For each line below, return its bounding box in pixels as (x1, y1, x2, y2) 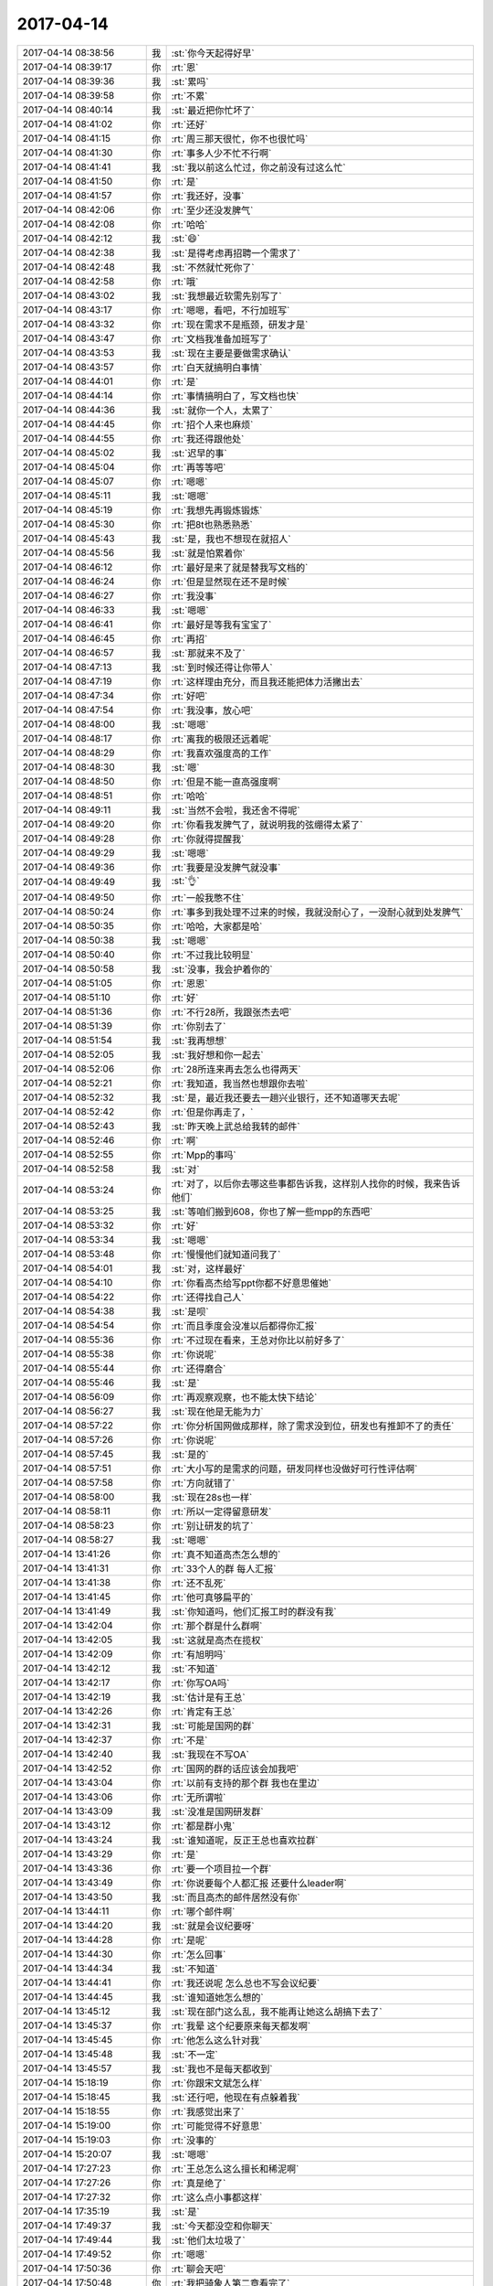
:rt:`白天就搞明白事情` (171, 361, 263, 374)
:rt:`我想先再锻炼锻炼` (171, 504, 263, 517)
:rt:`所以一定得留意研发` (171, 1505, 272, 1518)
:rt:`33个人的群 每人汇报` (171, 1562, 277, 1575)
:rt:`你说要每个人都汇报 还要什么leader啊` (171, 1876, 347, 1889)
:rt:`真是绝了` (171, 2176, 226, 2189)
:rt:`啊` (171, 1134, 199, 1147)
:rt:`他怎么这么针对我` (171, 2034, 263, 2046)
